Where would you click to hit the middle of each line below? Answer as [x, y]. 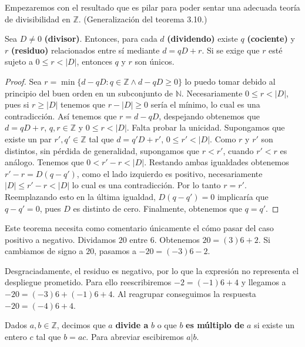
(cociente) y [271, 39]
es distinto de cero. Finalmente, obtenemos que [157, 208]
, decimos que [81, 325]
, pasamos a [115, 251]
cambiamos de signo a [44, 251]
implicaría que [243, 196]
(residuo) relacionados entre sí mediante [86, 50]
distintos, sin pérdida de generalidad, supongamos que [102, 150]
